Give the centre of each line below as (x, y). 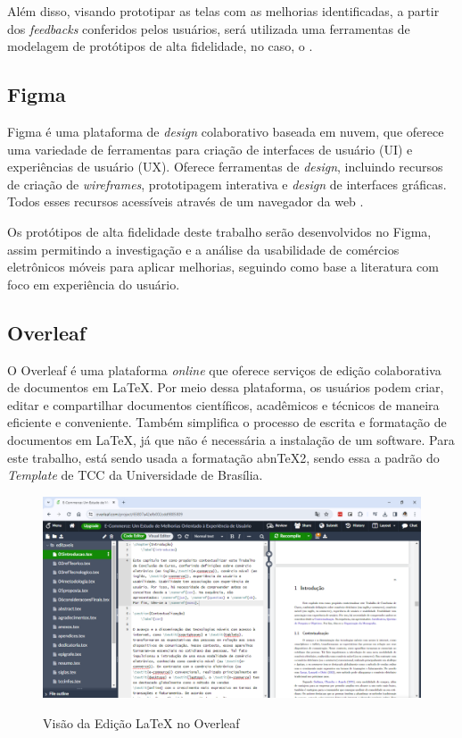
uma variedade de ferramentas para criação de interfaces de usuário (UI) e (210, 149)
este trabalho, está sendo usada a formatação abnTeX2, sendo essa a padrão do (223, 457)
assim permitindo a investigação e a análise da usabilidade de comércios (203, 249)
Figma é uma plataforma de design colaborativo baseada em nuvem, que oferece (226, 131)
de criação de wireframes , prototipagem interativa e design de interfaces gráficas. (227, 184)
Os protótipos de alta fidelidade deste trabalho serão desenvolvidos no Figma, (219, 231)
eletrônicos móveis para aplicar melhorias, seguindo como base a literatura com (223, 267)
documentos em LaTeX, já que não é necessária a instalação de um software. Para (231, 439)
